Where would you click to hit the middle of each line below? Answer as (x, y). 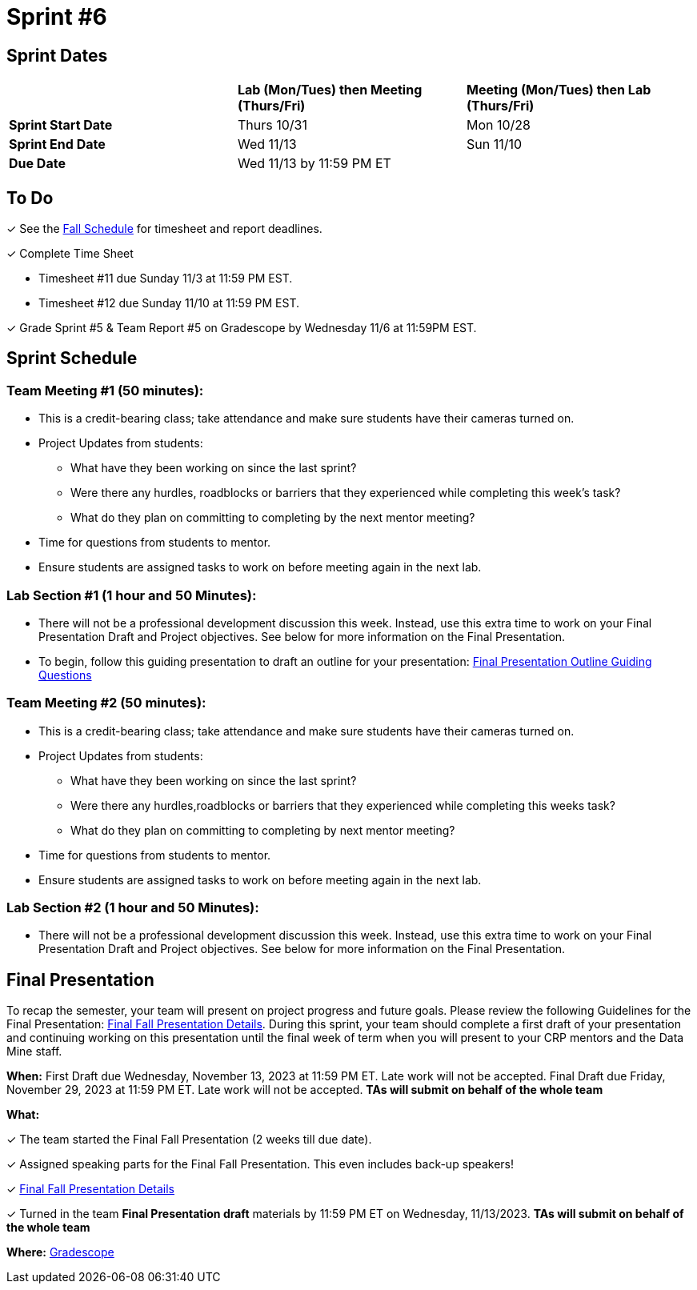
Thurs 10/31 (272, 125)
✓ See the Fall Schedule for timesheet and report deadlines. (164, 229)
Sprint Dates (57, 55)
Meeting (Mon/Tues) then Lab (559, 90)
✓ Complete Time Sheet (70, 254)
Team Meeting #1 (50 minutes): (105, 390)
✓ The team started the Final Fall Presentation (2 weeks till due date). (189, 1140)
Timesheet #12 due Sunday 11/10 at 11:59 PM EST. (169, 303)
